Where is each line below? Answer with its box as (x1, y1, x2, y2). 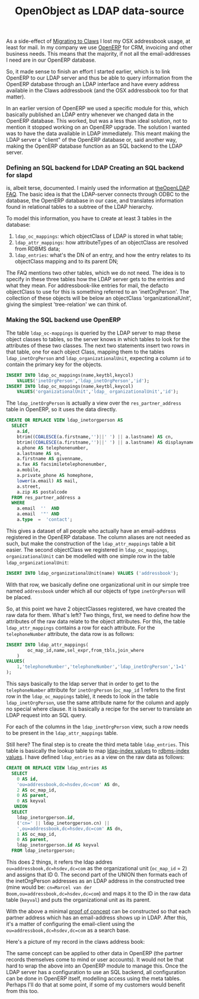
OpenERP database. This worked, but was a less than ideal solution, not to (6, 117, 188, 125)
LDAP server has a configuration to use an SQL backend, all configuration (6, 969, 186, 976)
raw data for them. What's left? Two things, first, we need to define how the (6, 611, 191, 618)
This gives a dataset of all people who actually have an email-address (6, 527, 176, 535)
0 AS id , (17, 776, 38, 782)
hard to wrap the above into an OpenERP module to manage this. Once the (6, 962, 188, 969)
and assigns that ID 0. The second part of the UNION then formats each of (6, 871, 188, 879)
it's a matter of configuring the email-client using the (6, 921, 135, 928)
